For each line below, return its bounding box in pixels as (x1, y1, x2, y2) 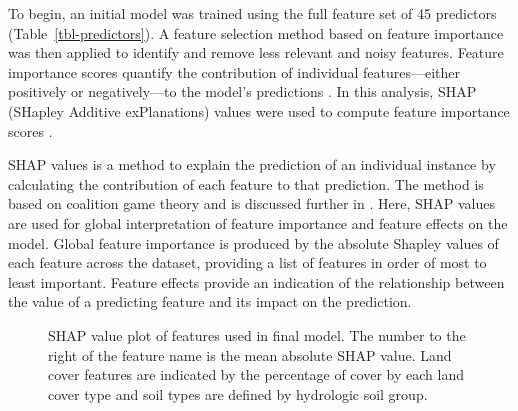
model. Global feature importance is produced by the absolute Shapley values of (8, 232, 499, 253)
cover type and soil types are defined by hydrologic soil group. (48, 383, 428, 404)
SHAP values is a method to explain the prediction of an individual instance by (8, 154, 496, 175)
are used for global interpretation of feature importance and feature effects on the (8, 212, 508, 233)
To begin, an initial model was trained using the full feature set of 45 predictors (8, 3, 497, 23)
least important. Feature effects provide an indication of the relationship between (8, 271, 505, 292)
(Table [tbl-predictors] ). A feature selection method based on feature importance (8, 22, 504, 43)
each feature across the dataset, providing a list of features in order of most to (8, 252, 487, 273)
